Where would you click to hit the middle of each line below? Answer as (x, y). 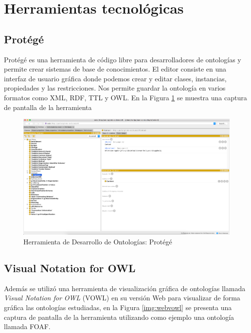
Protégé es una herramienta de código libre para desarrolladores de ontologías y (123, 59)
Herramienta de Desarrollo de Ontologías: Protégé (98, 242)
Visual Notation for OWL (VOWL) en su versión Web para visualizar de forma (122, 298)
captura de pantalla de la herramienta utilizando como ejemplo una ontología (119, 317)
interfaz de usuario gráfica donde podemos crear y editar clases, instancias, (115, 78)
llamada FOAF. (27, 326)
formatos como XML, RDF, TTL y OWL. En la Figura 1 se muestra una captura (125, 97)
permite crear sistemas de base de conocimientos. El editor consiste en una (115, 69)
